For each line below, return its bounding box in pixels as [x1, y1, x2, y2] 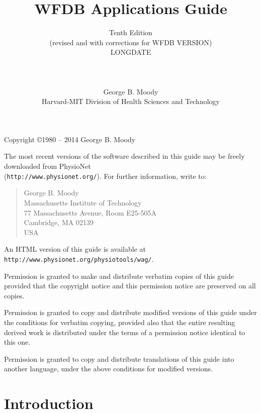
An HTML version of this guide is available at [4, 244, 146, 254]
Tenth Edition [109, 27, 152, 38]
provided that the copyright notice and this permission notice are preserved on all [4, 280, 256, 291]
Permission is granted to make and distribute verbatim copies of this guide [4, 270, 234, 281]
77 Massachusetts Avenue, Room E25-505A [24, 207, 156, 218]
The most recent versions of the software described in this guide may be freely [4, 151, 245, 161]
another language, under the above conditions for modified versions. [4, 363, 213, 374]
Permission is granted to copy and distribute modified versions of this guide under [4, 307, 257, 318]
